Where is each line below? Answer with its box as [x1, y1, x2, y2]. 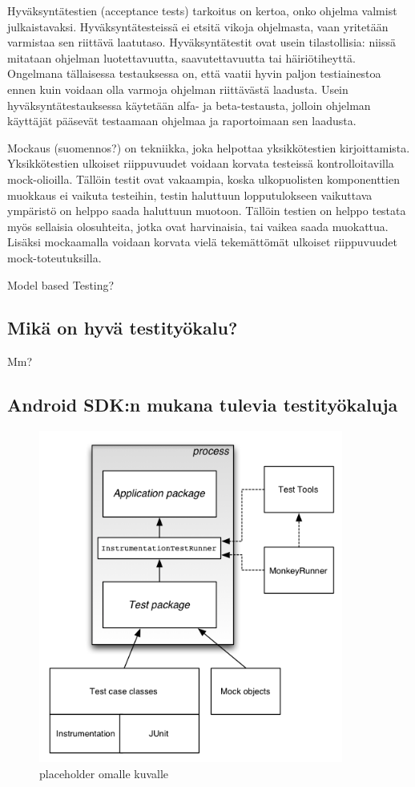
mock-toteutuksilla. [7, 249, 102, 266]
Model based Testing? [7, 276, 115, 293]
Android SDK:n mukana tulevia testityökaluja [7, 392, 398, 417]
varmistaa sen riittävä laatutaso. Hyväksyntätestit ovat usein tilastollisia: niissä [7, 34, 397, 51]
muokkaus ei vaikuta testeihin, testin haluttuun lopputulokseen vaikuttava [7, 186, 373, 203]
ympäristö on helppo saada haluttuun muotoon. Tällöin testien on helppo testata [7, 202, 406, 219]
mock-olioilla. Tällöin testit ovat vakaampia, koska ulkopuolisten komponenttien [7, 170, 400, 187]
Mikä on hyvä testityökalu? [7, 315, 238, 340]
